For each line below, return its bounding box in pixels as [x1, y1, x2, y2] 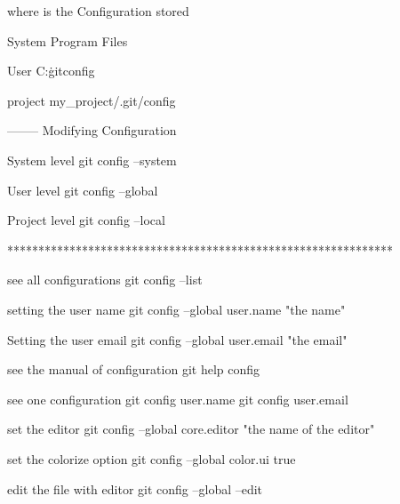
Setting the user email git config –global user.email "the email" [7, 330, 348, 348]
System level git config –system [7, 150, 177, 169]
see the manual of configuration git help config [7, 360, 260, 379]
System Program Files [7, 31, 128, 50]
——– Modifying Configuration [7, 121, 177, 140]
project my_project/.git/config [7, 91, 176, 109]
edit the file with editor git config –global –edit [7, 479, 263, 498]
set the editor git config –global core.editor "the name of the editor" [7, 420, 375, 438]
